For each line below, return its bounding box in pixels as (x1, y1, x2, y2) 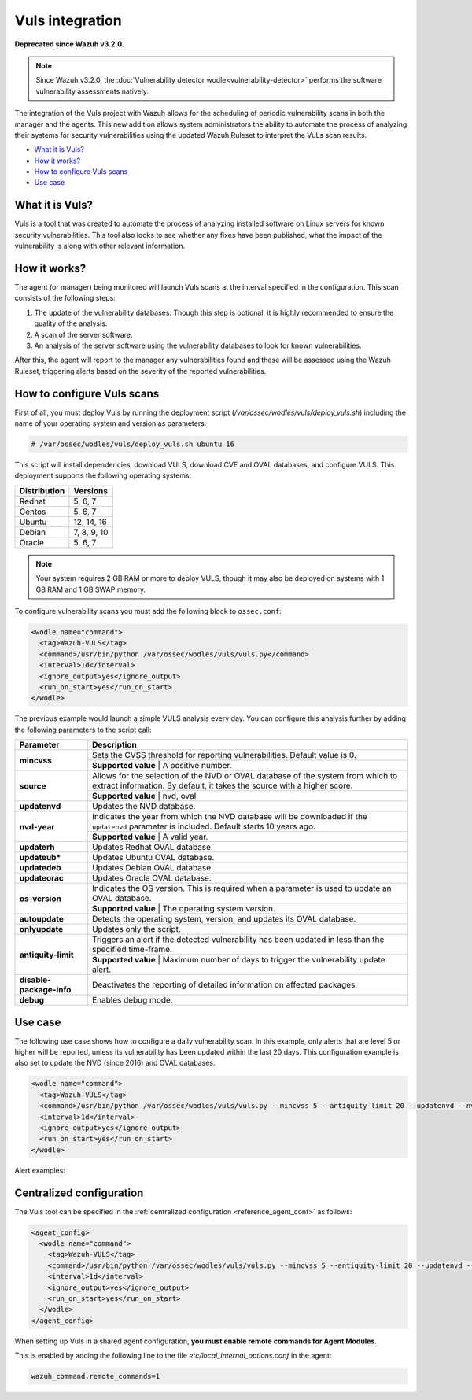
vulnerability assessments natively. (35, 87, 149, 96)
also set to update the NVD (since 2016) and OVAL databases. (14, 1058, 216, 1068)
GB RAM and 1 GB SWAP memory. (35, 585, 146, 594)
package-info (19, 984, 72, 996)
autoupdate (19, 914, 65, 925)
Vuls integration (14, 12, 122, 29)
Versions (73, 485, 108, 496)
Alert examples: (14, 1165, 66, 1175)
